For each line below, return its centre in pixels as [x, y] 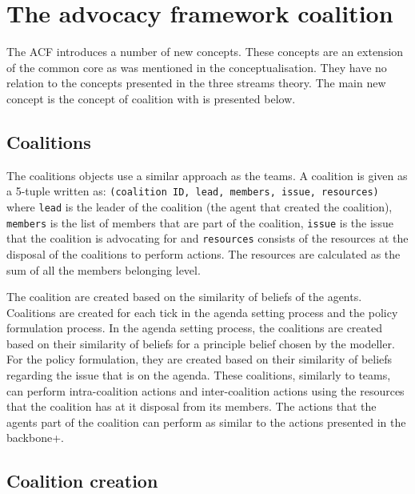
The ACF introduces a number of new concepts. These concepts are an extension [205, 52]
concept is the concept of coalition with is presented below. [151, 98]
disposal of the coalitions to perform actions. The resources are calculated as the [204, 253]
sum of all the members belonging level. [104, 269]
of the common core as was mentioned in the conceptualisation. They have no [197, 67]
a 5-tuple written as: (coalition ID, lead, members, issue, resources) [193, 191]
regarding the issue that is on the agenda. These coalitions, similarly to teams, [199, 375]
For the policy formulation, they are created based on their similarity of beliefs [200, 359]
